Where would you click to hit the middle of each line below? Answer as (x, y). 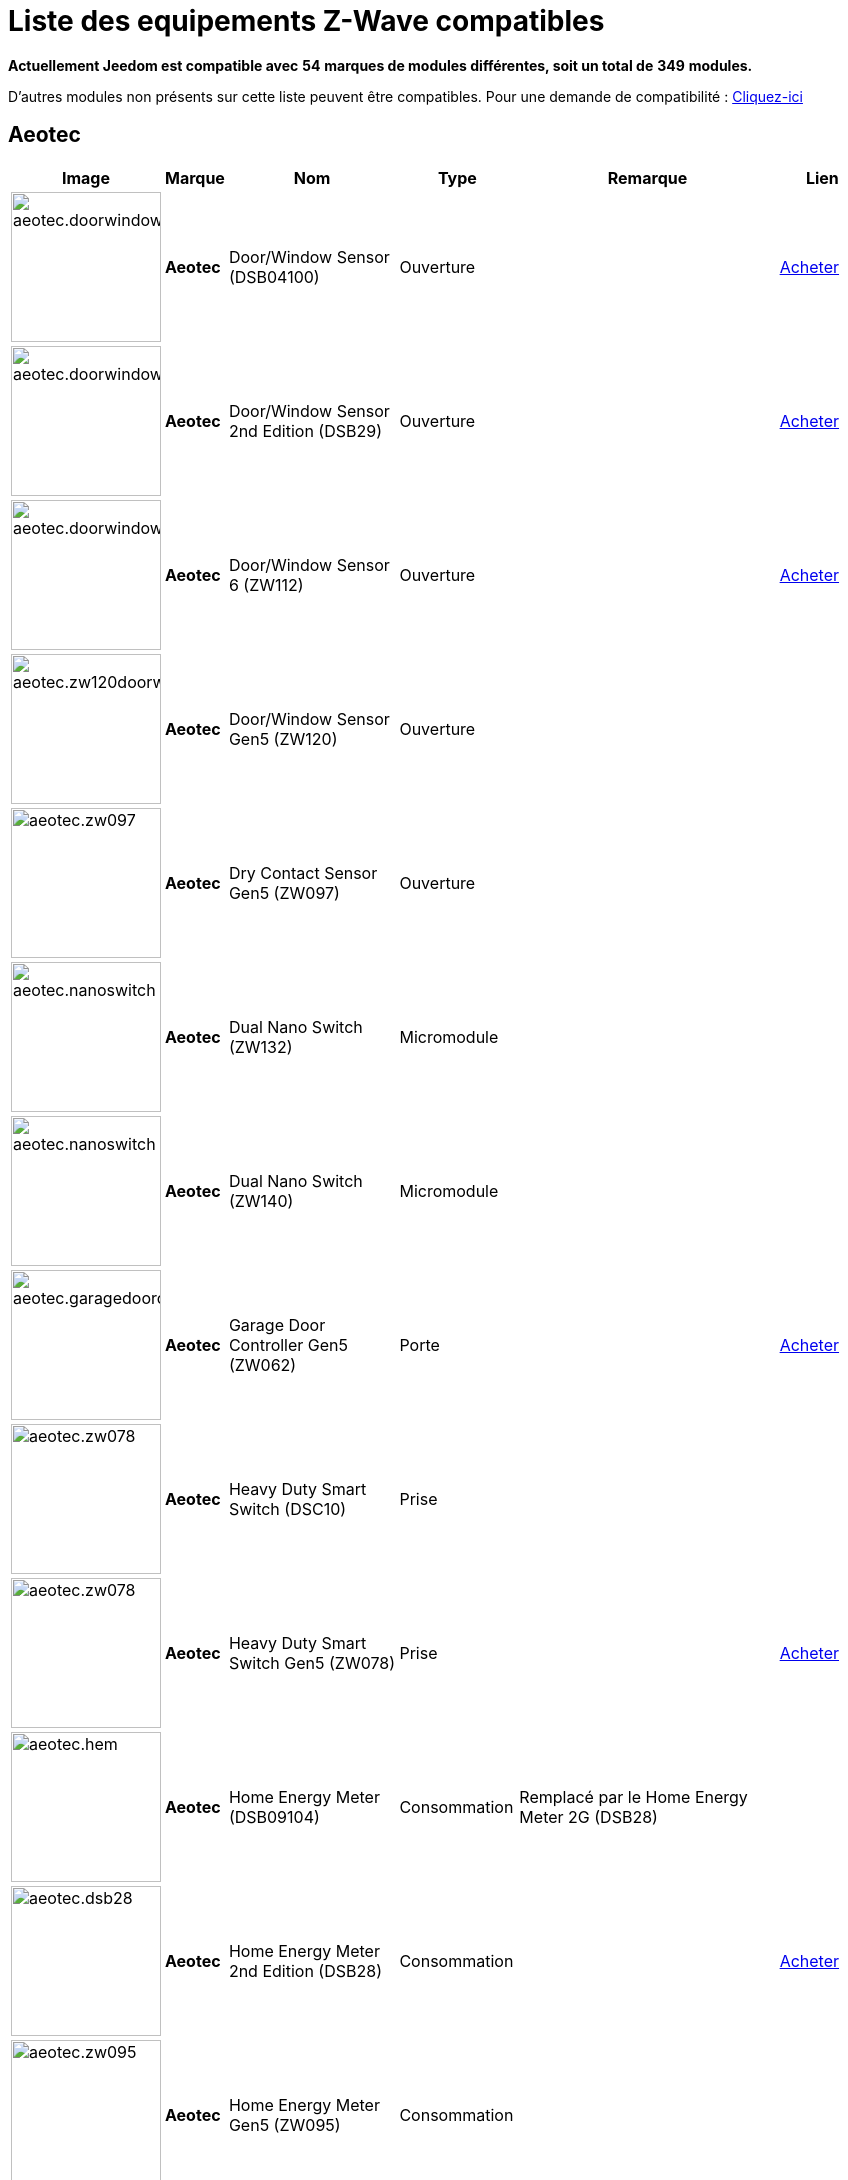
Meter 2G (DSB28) (588, 1816)
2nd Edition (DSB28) (305, 1970)
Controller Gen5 (288, 1344)
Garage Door (277, 1324)
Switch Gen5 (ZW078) (312, 1662)
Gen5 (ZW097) (284, 892)
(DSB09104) (274, 1816)
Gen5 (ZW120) (283, 738)
